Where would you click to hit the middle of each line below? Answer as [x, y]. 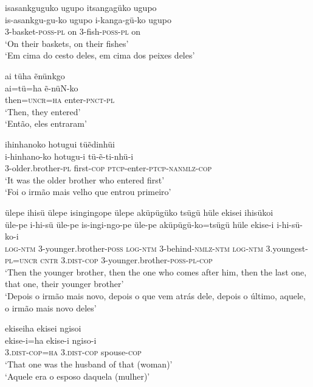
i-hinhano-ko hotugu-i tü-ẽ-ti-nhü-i [69, 156]
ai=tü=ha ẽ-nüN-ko [42, 87]
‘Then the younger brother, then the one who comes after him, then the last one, [156, 272]
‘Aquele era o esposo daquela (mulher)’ [77, 376]
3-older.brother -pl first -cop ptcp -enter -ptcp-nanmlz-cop [108, 168]
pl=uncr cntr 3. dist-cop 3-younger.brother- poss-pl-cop [109, 260]
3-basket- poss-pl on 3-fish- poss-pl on [73, 31]
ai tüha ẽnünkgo [35, 75]
